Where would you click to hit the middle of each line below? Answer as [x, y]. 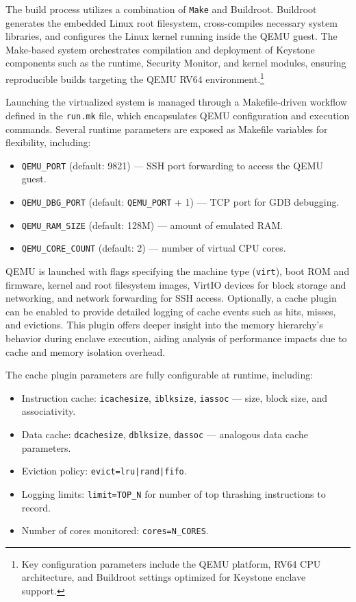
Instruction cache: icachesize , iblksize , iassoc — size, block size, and [175, 397]
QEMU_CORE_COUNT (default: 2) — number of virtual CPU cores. [154, 248]
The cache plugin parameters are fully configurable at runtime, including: [160, 375]
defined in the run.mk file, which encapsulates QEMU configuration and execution [178, 115]
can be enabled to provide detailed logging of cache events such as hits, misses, [171, 311]
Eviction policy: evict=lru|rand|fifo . [104, 471]
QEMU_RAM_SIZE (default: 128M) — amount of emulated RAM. [152, 225]
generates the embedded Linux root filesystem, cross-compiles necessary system [171, 22]
